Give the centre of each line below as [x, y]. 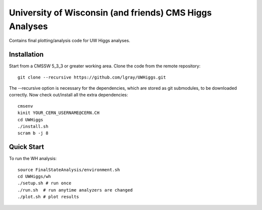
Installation [26, 55]
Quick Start [26, 147]
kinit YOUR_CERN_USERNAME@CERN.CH [58, 113]
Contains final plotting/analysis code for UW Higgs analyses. [70, 41]
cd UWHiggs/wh [34, 177]
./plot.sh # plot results [49, 197]
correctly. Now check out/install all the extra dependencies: [68, 95]
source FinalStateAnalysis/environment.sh [69, 170]
